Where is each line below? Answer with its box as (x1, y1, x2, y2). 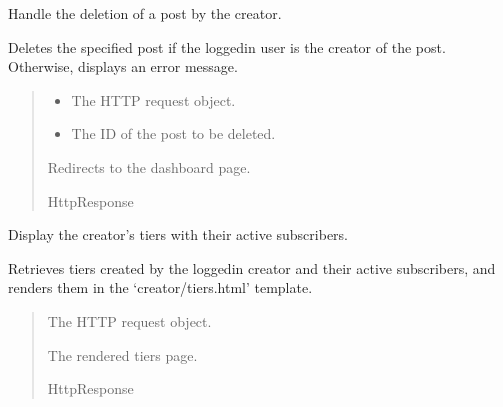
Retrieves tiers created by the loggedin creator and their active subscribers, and (8, 257, 496, 278)
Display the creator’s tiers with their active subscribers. (8, 224, 348, 245)
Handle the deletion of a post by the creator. (8, 3, 282, 23)
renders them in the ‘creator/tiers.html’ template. (8, 277, 313, 298)
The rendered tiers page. (47, 344, 198, 365)
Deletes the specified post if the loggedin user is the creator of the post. (8, 36, 446, 57)
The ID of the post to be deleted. (71, 123, 276, 144)
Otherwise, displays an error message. (8, 56, 238, 77)
